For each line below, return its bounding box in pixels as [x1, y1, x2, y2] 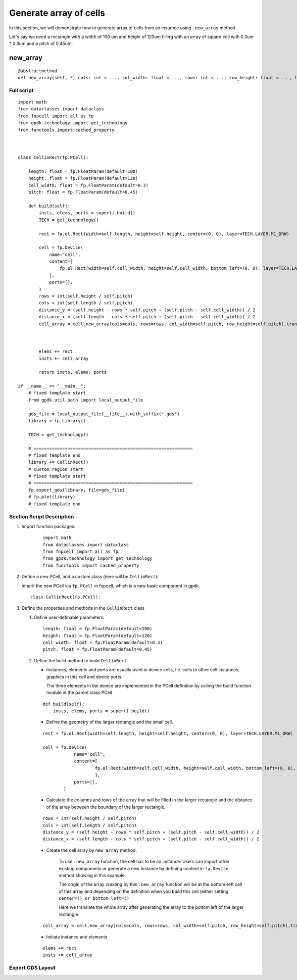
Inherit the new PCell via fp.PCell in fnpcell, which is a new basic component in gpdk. [21, 583, 200, 588]
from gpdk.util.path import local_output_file [28, 397, 144, 403]
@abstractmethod [18, 68, 57, 74]
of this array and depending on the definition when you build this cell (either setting [58, 888, 229, 894]
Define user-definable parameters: [34, 614, 105, 620]
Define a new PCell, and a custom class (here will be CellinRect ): [21, 574, 159, 580]
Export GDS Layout [9, 964, 56, 971]
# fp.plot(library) [28, 494, 76, 500]
